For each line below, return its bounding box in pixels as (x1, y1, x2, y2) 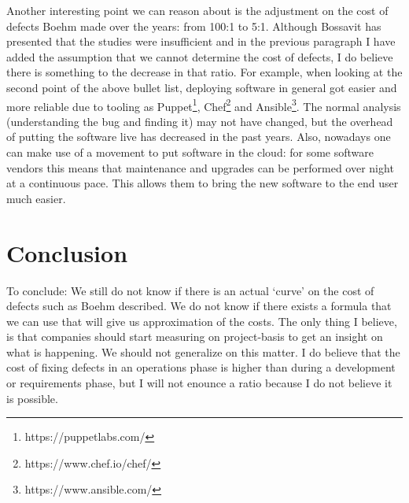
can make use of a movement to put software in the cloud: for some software (6, 144, 374, 160)
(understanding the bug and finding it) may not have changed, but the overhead (6, 113, 393, 129)
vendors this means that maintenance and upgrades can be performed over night (6, 159, 394, 176)
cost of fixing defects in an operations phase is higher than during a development (6, 359, 396, 375)
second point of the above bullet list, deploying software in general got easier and (6, 79, 397, 95)
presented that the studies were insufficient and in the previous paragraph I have (6, 33, 396, 50)
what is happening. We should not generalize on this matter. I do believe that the (6, 343, 400, 360)
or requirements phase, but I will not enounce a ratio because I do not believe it (6, 375, 392, 391)
